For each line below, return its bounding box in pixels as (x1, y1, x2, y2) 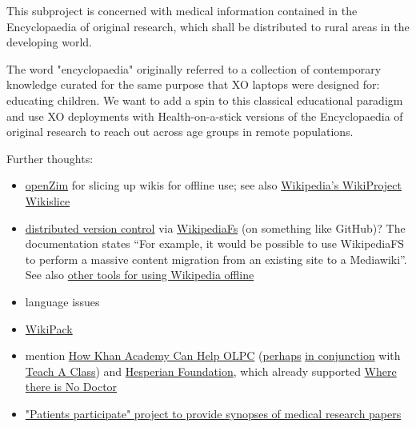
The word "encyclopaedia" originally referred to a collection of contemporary (6, 60, 382, 77)
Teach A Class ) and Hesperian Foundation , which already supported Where (25, 362, 397, 379)
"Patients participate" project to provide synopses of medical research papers (25, 405, 402, 421)
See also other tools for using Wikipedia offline (25, 266, 254, 283)
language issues (25, 293, 100, 309)
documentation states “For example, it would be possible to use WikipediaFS (25, 235, 405, 252)
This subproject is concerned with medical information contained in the (6, 2, 358, 18)
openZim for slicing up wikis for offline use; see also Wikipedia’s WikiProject (25, 177, 402, 194)
